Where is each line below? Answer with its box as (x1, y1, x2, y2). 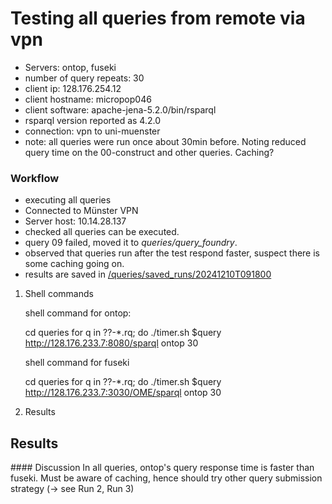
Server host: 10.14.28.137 (24, 215, 127, 227)
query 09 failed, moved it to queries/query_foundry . (24, 237, 238, 249)
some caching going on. (24, 258, 125, 270)
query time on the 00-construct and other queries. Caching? (24, 146, 275, 158)
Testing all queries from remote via (10, 7, 306, 30)
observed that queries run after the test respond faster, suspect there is (24, 247, 320, 259)
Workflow (10, 171, 60, 185)
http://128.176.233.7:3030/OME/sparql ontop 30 (24, 387, 222, 399)
